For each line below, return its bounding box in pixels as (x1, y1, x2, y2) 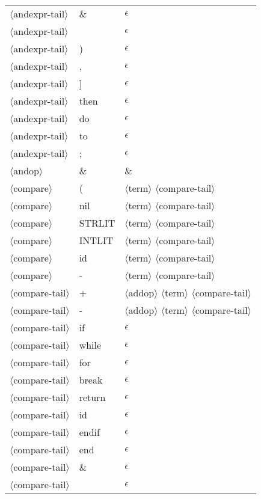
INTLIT (79, 233, 114, 247)
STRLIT (79, 216, 115, 230)
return (79, 390, 106, 404)
